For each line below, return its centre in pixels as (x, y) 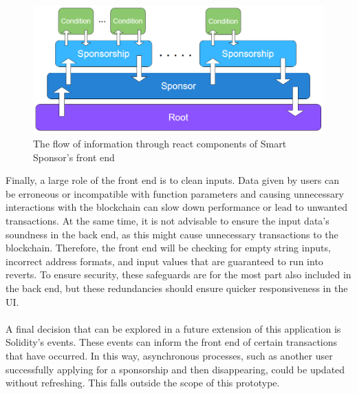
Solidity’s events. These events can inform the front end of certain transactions (172, 342)
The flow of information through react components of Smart (160, 144)
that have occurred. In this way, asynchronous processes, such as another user (169, 355)
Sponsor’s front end (74, 157)
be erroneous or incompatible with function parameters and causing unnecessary (175, 193)
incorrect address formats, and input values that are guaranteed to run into (164, 261)
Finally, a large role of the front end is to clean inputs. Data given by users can (173, 180)
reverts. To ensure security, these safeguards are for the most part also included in (178, 274)
